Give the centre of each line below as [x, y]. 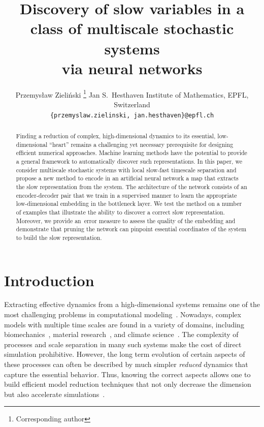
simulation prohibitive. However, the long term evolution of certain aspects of [125, 354]
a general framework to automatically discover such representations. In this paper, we [129, 161]
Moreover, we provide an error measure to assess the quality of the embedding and [126, 220]
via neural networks [132, 68]
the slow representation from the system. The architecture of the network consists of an [131, 186]
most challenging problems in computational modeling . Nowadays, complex [123, 314]
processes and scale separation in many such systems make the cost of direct [123, 344]
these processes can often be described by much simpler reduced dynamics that [126, 364]
